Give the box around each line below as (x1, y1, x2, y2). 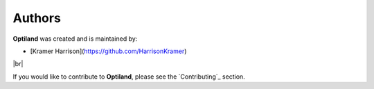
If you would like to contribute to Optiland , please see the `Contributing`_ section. (12, 72, 245, 81)
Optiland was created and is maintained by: (12, 34, 138, 43)
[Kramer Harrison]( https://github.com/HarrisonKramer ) (30, 47, 187, 55)
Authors (12, 10, 62, 26)
